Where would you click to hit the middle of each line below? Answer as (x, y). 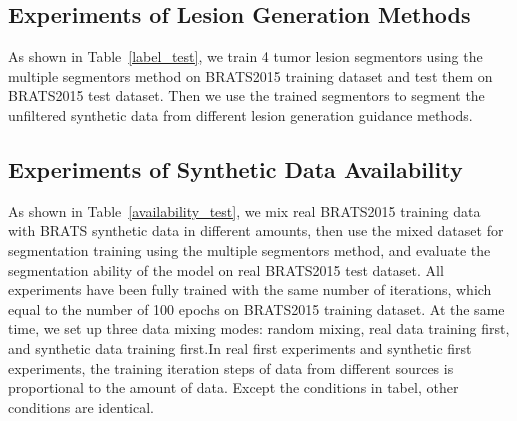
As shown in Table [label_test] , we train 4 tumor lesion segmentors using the (245, 56)
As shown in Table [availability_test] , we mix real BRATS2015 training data (244, 210)
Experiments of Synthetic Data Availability (235, 168)
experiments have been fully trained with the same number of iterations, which (250, 289)
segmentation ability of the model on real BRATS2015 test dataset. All (226, 269)
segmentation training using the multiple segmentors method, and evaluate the (249, 249)
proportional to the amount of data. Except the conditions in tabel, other (233, 387)
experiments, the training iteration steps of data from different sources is (231, 367)
